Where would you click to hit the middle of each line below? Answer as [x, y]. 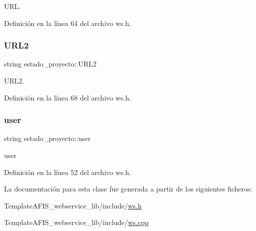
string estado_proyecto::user [47, 138]
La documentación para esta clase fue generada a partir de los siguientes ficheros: [128, 189]
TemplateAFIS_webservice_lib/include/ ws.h [73, 205]
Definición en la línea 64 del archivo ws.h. [68, 23]
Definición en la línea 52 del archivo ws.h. [68, 172]
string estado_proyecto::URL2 [50, 64]
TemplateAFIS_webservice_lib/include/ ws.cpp [76, 222]
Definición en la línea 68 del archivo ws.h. [68, 97]
